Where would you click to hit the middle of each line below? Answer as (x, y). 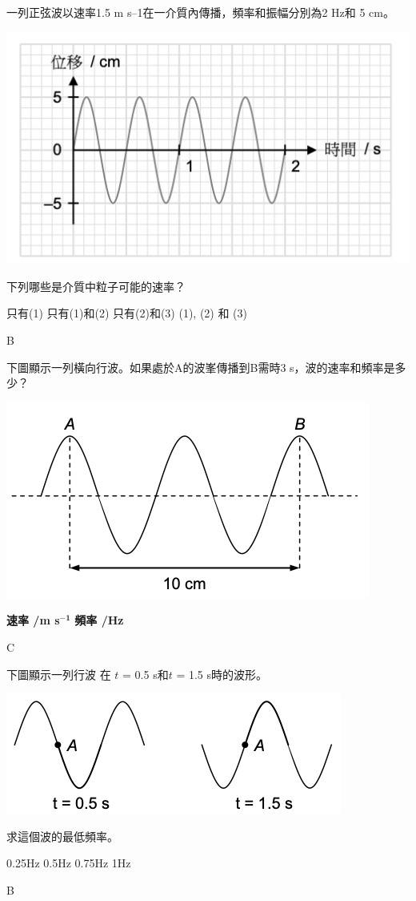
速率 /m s (33, 620)
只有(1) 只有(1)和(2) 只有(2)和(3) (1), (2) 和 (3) (127, 313)
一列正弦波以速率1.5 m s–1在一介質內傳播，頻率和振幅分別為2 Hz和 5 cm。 (200, 12)
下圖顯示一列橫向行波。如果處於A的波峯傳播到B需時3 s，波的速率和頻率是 (201, 367)
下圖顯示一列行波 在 (59, 674)
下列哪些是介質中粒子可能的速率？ (96, 286)
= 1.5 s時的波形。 (222, 674)
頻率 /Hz (99, 620)
